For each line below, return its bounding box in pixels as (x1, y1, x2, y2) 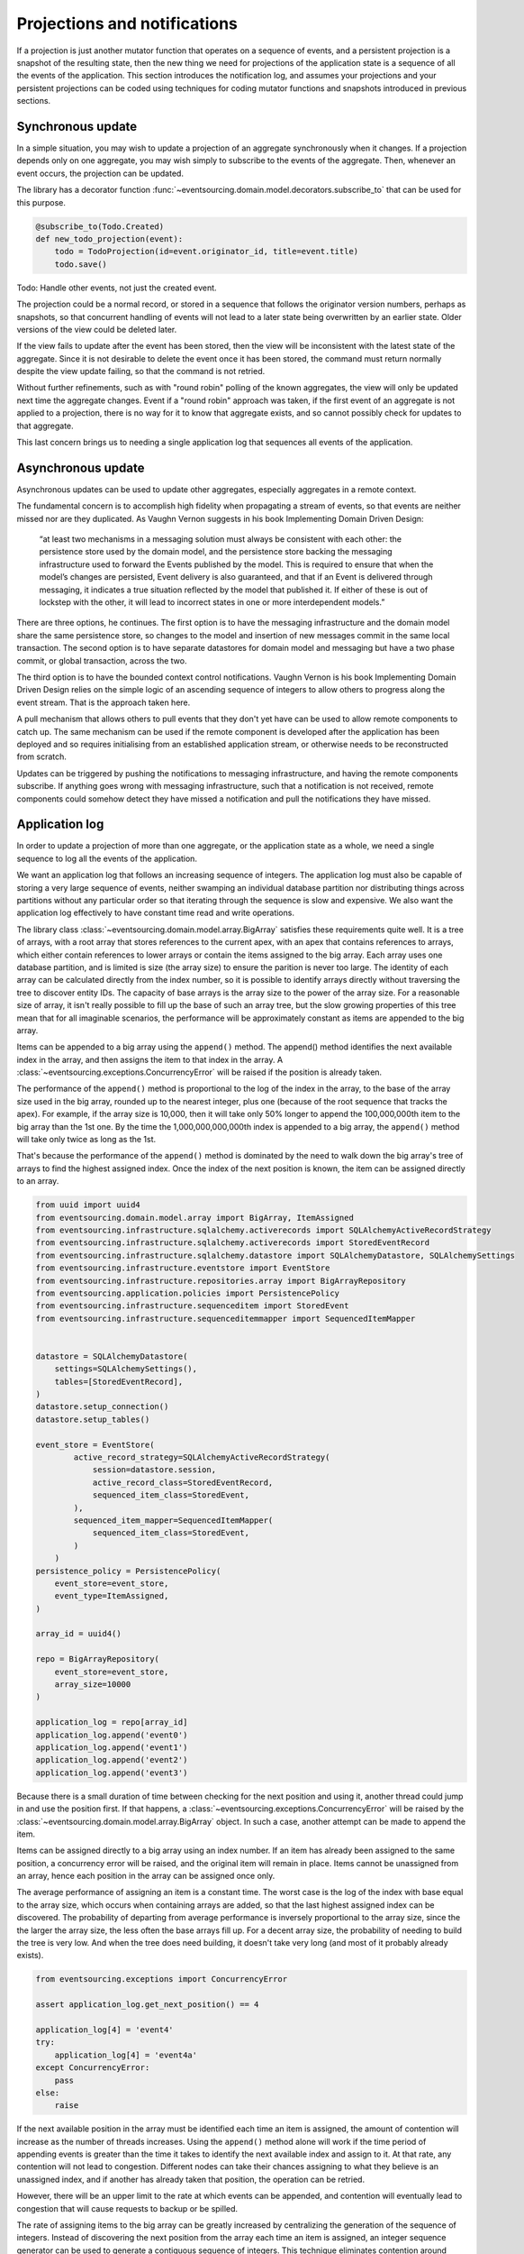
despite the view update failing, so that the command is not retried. (16, 366, 266, 377)
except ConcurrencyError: (35, 2063, 150, 2073)
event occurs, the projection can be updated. (16, 168, 185, 179)
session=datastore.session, (92, 1465, 216, 1475)
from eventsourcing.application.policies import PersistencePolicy (35, 1287, 340, 1298)
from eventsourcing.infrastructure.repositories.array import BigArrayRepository (35, 1276, 407, 1286)
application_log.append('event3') (35, 1767, 188, 1778)
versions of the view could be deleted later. (16, 324, 177, 334)
